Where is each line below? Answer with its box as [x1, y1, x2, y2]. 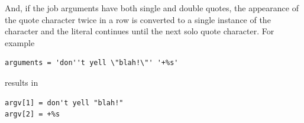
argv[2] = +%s [5, 110, 60, 119]
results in [5, 76, 38, 88]
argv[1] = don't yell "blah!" [5, 98, 124, 107]
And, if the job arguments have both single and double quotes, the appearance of [5, 2, 299, 14]
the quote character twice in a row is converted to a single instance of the [5, 13, 271, 25]
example [5, 36, 35, 48]
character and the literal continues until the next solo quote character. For [5, 25, 274, 37]
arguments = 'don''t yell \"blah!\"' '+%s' [5, 59, 179, 67]
